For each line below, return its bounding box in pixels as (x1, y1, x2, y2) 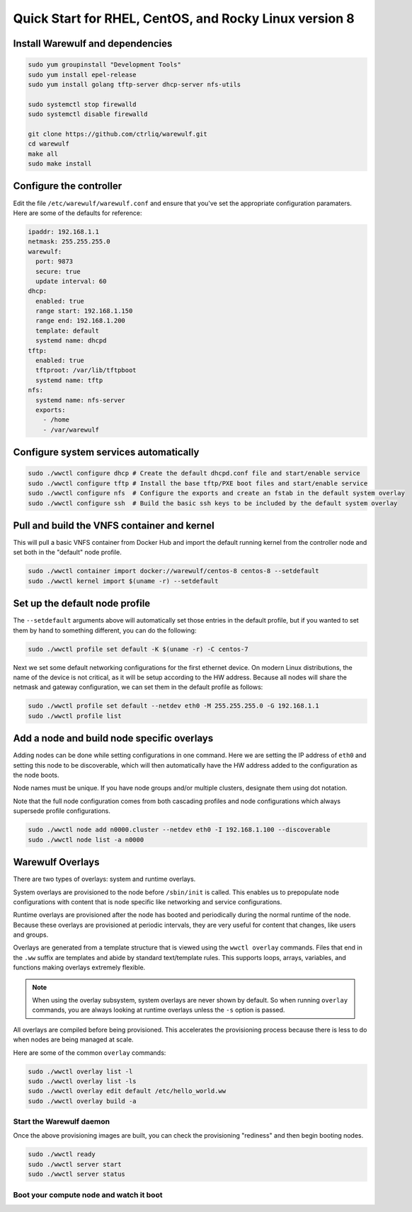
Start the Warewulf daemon (13, 1116, 110, 1126)
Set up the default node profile (13, 598, 151, 610)
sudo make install (28, 160, 92, 168)
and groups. (13, 930, 49, 939)
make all (28, 149, 59, 158)
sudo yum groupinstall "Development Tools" (28, 61, 182, 69)
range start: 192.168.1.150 (35, 307, 133, 315)
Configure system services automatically (13, 446, 200, 458)
